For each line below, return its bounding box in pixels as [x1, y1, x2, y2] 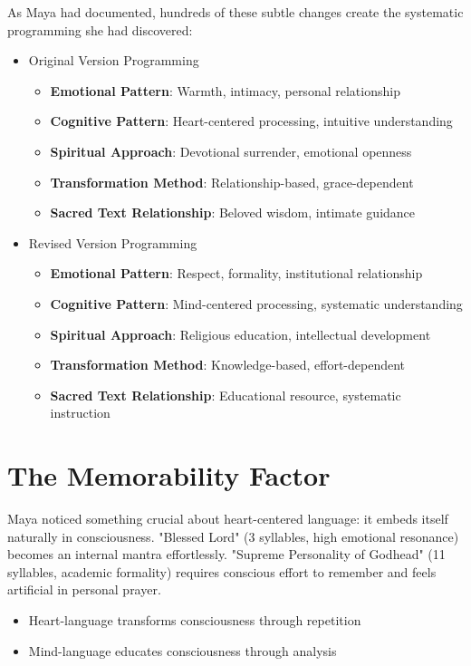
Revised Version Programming [28, 233, 197, 252]
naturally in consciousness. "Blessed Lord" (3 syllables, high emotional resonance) [7, 526, 459, 545]
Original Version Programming [28, 51, 199, 70]
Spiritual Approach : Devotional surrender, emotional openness [50, 141, 412, 160]
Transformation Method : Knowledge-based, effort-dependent [50, 355, 406, 374]
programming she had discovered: [7, 20, 193, 39]
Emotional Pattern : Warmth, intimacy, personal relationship [50, 81, 400, 100]
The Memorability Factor [7, 457, 331, 494]
